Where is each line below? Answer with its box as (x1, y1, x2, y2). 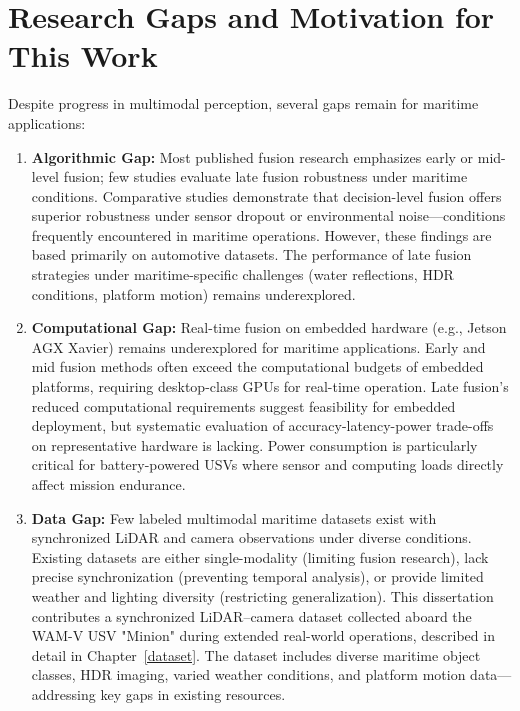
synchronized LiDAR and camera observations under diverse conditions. (31, 527, 472, 548)
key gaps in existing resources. (100, 683, 286, 704)
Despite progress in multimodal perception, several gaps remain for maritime (8, 93, 479, 114)
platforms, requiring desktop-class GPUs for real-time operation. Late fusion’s (31, 376, 509, 397)
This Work (8, 35, 158, 76)
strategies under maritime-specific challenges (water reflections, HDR (31, 264, 454, 285)
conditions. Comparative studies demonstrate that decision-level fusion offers (31, 185, 502, 206)
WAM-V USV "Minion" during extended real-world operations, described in (31, 625, 495, 646)
